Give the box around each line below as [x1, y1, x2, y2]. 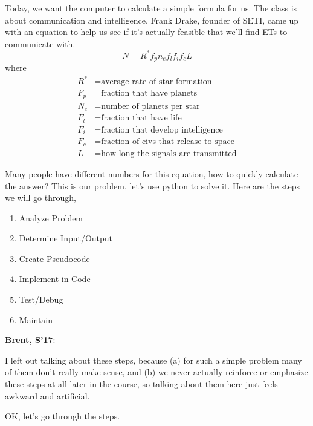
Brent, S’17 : [5, 333, 56, 346]
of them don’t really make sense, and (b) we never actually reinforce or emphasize [5, 365, 308, 378]
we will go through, [5, 191, 76, 204]
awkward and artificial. [5, 389, 90, 402]
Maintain [19, 313, 53, 326]
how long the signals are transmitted [101, 149, 237, 158]
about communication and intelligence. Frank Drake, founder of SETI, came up [5, 13, 299, 26]
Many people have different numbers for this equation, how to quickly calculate [5, 167, 298, 180]
